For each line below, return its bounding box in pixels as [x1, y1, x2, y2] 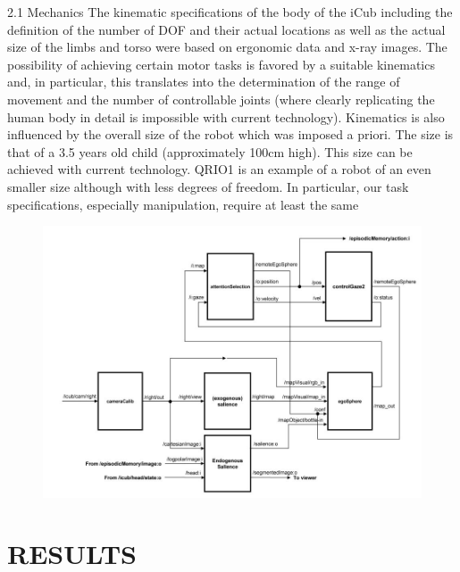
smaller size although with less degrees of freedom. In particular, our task [7, 177, 409, 195]
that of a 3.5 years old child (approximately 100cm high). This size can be [7, 142, 413, 161]
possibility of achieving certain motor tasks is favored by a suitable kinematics [7, 54, 435, 73]
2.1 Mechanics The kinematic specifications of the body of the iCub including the [7, 3, 453, 21]
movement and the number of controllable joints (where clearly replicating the [7, 89, 435, 108]
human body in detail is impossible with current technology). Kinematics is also [7, 107, 445, 126]
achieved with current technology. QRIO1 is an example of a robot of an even [7, 160, 431, 178]
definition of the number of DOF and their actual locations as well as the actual [7, 20, 446, 38]
